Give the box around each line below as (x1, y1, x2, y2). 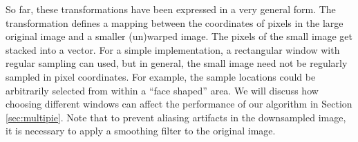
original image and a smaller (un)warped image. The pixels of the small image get (6, 29, 352, 43)
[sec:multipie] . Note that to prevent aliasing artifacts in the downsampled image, (6, 110, 346, 124)
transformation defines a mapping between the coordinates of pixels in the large (6, 15, 343, 30)
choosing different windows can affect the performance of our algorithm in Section (6, 97, 352, 111)
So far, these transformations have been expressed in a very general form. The (6, 2, 336, 16)
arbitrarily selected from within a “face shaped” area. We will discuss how (6, 83, 319, 97)
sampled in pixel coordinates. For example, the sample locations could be (6, 69, 316, 83)
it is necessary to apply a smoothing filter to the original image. (6, 123, 276, 138)
